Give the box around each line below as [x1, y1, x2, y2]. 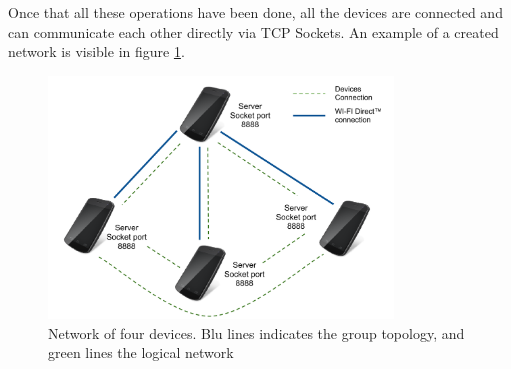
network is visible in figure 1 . [8, 41, 185, 62]
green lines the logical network [48, 342, 234, 363]
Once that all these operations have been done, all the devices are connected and [8, 2, 503, 22]
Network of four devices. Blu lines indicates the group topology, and [48, 322, 465, 343]
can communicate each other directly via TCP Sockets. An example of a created [8, 21, 499, 42]
